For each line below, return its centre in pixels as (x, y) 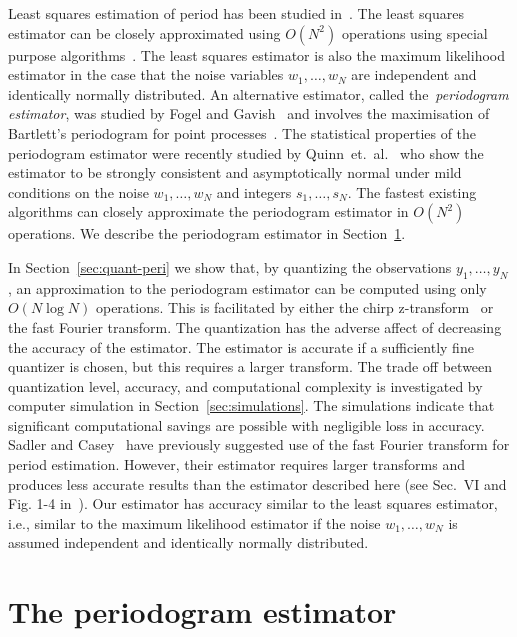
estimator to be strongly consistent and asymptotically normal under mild (235, 172)
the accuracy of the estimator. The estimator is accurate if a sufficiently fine (241, 346)
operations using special (414, 32)
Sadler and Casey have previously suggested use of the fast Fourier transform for (259, 444)
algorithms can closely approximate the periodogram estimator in (208, 211)
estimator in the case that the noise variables (146, 74)
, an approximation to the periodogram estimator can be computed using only (247, 287)
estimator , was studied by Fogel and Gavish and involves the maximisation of (249, 113)
